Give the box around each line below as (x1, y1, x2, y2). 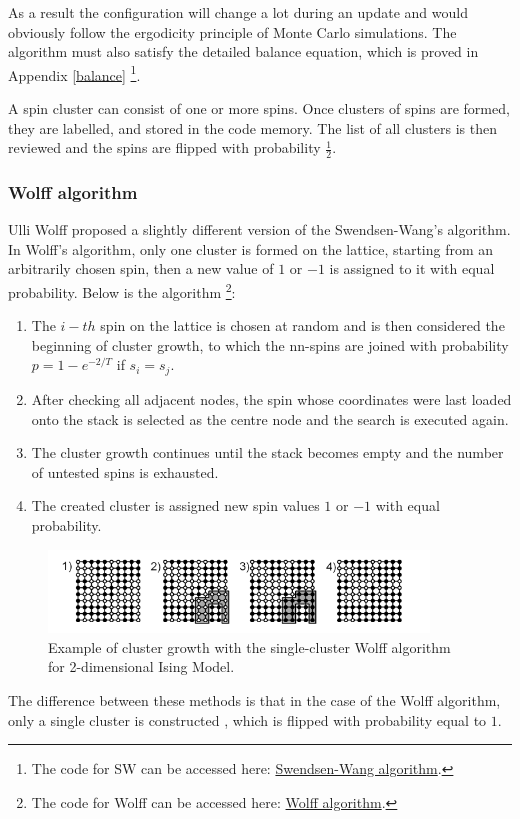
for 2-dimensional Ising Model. (48, 656, 235, 677)
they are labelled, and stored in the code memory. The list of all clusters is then (8, 117, 497, 138)
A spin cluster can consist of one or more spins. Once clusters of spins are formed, (8, 98, 510, 119)
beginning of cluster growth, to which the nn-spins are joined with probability (31, 334, 509, 355)
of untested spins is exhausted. (31, 461, 219, 482)
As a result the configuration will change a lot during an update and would (8, 2, 468, 22)
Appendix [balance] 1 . (8, 61, 141, 85)
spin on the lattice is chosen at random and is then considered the (100, 315, 505, 336)
